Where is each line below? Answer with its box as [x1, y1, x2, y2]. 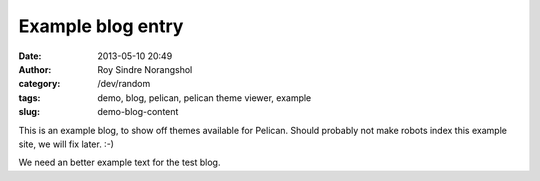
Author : [18, 63, 52, 75]
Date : [18, 50, 42, 62]
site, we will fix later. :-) [18, 138, 115, 150]
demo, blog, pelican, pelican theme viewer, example [97, 91, 312, 104]
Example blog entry [18, 15, 184, 37]
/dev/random [97, 78, 151, 90]
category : [18, 78, 61, 90]
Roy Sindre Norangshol [97, 63, 193, 75]
